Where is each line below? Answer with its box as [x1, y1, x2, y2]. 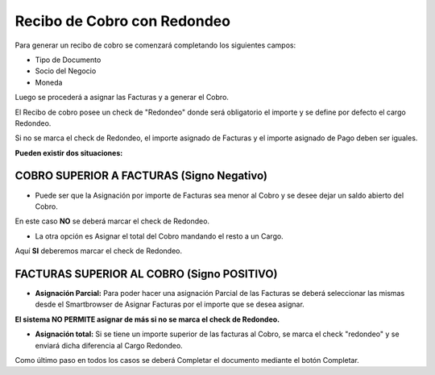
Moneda [35, 77, 63, 87]
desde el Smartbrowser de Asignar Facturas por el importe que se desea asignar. [35, 299, 305, 310]
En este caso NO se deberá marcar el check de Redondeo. [14, 216, 209, 226]
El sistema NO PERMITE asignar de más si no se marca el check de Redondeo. [14, 315, 280, 324]
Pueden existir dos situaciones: [14, 148, 123, 157]
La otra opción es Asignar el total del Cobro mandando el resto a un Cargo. [35, 231, 284, 241]
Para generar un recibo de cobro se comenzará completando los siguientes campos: [14, 40, 296, 50]
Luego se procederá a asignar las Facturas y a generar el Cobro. [14, 93, 230, 102]
